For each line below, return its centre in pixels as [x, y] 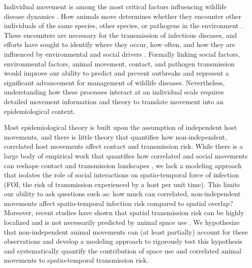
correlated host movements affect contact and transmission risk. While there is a [124, 146]
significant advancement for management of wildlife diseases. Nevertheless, [114, 82]
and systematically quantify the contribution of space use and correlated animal [123, 250]
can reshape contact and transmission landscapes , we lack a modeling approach [123, 165]
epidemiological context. [40, 111]
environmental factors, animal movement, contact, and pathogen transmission [119, 63]
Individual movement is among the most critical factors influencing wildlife [115, 6]
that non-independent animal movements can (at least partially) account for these [126, 231]
